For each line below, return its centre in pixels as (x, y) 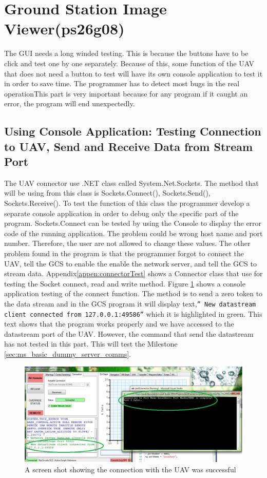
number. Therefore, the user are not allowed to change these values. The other (127, 243)
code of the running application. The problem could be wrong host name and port (133, 233)
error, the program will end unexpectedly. (70, 103)
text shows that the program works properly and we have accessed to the (119, 324)
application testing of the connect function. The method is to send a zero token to (133, 293)
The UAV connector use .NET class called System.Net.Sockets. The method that (131, 183)
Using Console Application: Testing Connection (133, 131)
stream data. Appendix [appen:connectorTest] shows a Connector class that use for (133, 273)
